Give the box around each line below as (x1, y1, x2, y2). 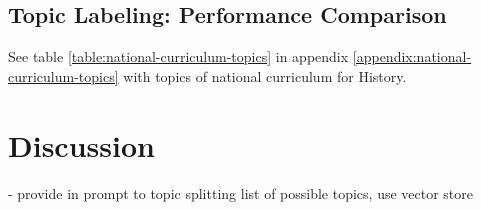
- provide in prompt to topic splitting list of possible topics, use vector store (8, 182, 474, 203)
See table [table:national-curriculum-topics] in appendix (8, 46, 349, 67)
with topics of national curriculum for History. (123, 65, 407, 86)
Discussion (8, 124, 155, 165)
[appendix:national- (352, 46, 472, 67)
